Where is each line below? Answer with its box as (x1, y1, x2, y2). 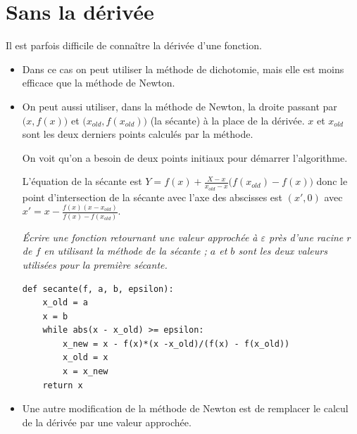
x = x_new (63, 366, 108, 377)
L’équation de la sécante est (22, 174, 142, 189)
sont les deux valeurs (238, 243, 327, 258)
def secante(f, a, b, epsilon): (22, 283, 174, 294)
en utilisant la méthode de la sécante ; (44, 243, 207, 258)
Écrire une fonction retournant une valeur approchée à (22, 229, 258, 244)
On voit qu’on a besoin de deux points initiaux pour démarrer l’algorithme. (22, 150, 348, 165)
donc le (316, 174, 348, 189)
